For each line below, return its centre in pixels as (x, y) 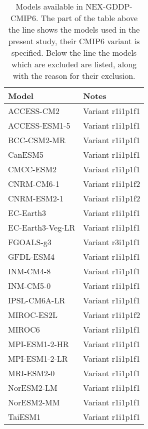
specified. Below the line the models (74, 52)
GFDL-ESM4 (31, 256)
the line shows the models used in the (74, 29)
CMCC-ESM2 (32, 169)
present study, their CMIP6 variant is (74, 41)
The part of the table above (89, 18)
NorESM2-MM (34, 402)
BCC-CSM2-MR (37, 140)
